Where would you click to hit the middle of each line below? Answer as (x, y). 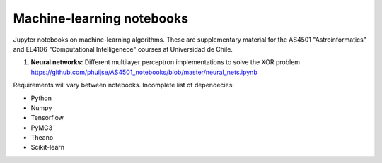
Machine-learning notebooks (101, 18)
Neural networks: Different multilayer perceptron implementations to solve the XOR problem (166, 62)
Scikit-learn (48, 147)
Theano (42, 138)
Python (41, 98)
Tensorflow (47, 118)
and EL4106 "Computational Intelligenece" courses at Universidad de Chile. (123, 49)
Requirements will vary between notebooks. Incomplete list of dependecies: (124, 85)
